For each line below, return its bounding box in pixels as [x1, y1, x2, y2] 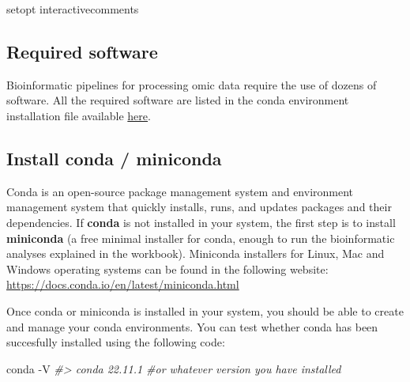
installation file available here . [6, 107, 151, 123]
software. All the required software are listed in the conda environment [6, 92, 349, 108]
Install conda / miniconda [6, 146, 222, 170]
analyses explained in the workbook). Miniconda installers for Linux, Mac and [6, 245, 385, 262]
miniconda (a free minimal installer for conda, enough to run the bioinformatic [6, 229, 395, 246]
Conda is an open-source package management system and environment [6, 183, 354, 199]
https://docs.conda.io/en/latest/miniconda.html [6, 276, 239, 293]
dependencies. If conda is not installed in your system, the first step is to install [6, 214, 396, 230]
